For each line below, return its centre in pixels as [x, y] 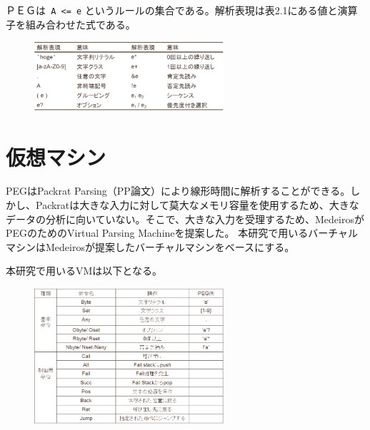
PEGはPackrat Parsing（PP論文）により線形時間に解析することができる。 [178, 191]
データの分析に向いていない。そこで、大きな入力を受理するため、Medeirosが [185, 219]
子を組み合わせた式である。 [71, 24]
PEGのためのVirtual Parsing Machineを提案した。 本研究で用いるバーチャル [182, 233]
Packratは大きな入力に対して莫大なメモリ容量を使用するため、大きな [197, 205]
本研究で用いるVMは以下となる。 [84, 271]
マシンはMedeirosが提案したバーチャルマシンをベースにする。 [150, 246]
